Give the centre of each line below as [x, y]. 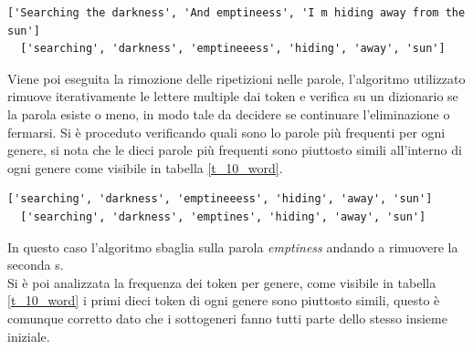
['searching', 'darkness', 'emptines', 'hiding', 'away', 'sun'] [223, 216]
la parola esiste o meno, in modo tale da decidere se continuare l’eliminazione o [229, 113]
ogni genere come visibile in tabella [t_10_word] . [145, 167]
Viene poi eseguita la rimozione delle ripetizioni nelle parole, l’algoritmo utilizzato [236, 78]
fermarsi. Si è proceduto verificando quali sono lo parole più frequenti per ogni [226, 132]
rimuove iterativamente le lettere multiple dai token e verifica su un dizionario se [233, 96]
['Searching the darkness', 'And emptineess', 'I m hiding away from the [236, 13]
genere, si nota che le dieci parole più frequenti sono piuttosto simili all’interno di [235, 150]
